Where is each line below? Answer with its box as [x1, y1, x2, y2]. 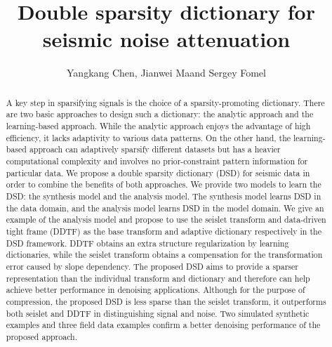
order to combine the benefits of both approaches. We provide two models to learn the [6, 178, 321, 190]
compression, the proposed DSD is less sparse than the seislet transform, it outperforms [6, 295, 326, 307]
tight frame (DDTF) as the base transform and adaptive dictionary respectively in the [6, 225, 321, 237]
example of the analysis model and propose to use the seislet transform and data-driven [6, 214, 326, 225]
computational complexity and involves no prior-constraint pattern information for [6, 155, 308, 166]
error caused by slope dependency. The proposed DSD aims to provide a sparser [6, 260, 298, 272]
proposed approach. [6, 330, 78, 342]
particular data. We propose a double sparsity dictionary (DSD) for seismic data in [6, 166, 310, 178]
